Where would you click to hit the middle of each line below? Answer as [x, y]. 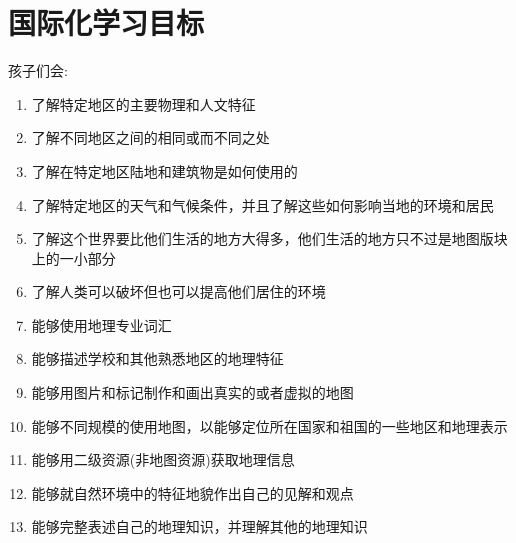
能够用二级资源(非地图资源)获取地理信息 [163, 459]
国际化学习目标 [106, 22]
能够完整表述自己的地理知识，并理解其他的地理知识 [199, 526]
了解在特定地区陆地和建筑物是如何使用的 [164, 170]
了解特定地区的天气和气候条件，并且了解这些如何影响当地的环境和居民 [262, 204]
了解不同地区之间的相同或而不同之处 [150, 137]
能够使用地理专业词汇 [101, 324]
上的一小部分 [73, 257]
